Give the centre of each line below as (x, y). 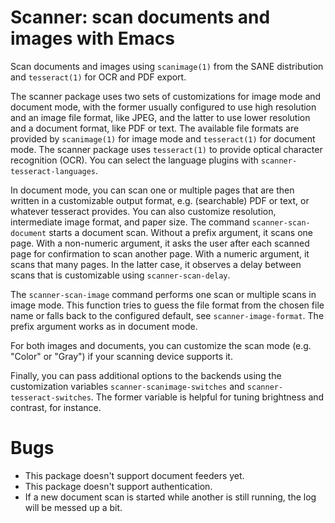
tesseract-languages (53, 171)
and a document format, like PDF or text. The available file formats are (155, 128)
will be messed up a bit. (73, 507)
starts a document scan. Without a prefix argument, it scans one (180, 232)
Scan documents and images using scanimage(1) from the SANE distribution (167, 66)
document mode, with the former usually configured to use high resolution (163, 107)
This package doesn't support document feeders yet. (134, 475)
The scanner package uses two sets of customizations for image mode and (166, 96)
